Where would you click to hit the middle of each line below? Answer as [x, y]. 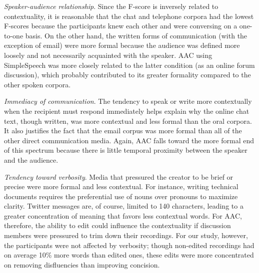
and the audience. [31, 159]
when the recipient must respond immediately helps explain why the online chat [127, 111]
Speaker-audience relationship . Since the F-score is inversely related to [111, 6]
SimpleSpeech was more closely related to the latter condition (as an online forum [129, 65]
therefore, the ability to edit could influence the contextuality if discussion [117, 225]
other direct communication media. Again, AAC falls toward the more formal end [129, 140]
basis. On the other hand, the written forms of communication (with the [136, 35]
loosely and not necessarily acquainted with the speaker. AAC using [108, 55]
